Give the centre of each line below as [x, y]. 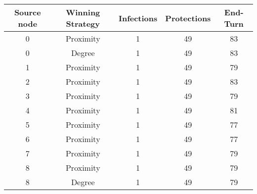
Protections [188, 18]
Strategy [83, 24]
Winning [83, 12]
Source [27, 12]
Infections [138, 18]
